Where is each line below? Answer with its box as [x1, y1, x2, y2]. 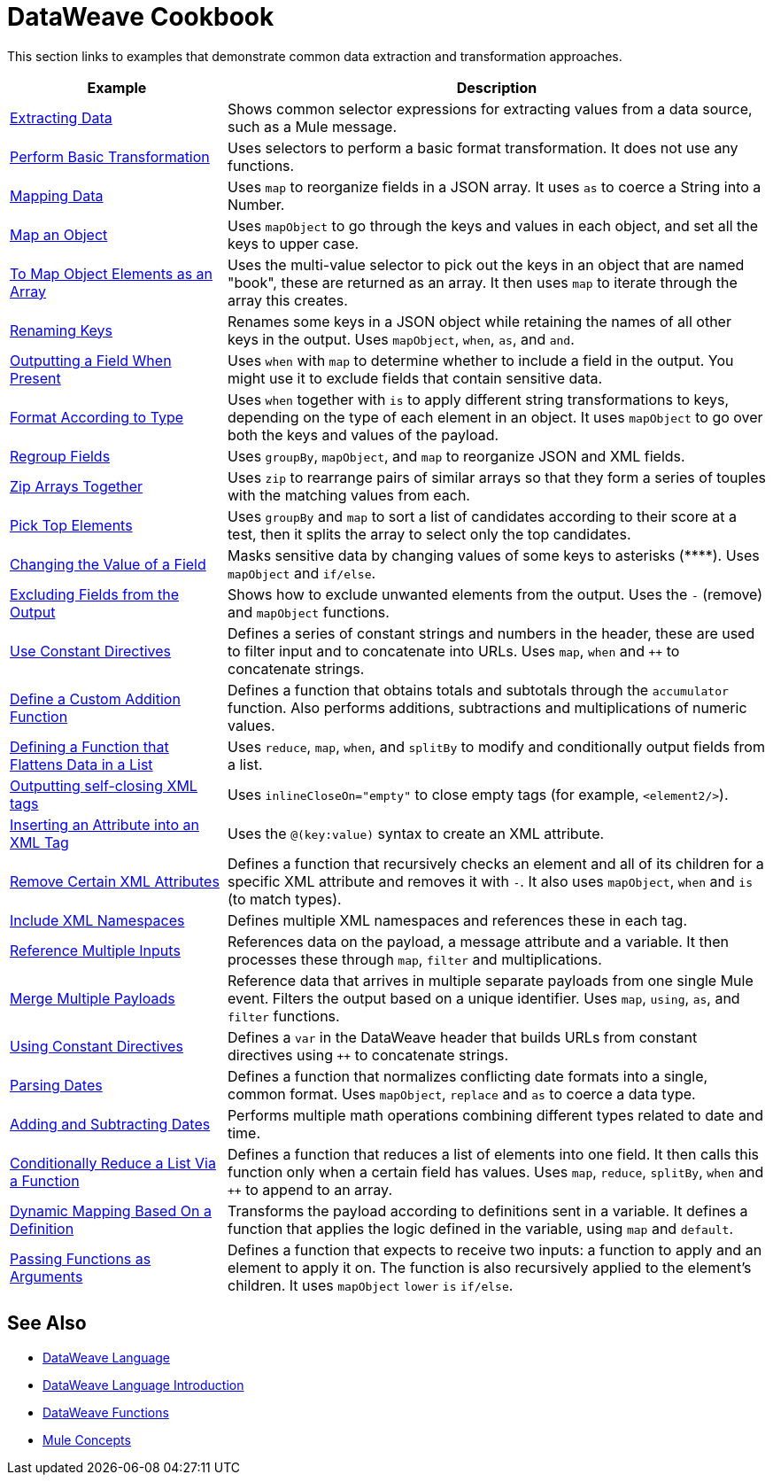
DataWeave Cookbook [7, 2, 274, 32]
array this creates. [227, 291, 348, 309]
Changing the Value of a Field [10, 555, 206, 573]
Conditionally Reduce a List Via [10, 1153, 216, 1172]
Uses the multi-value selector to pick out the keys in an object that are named [227, 255, 745, 274]
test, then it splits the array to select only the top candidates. [227, 524, 631, 543]
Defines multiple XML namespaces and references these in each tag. [227, 911, 688, 929]
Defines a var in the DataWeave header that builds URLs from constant [227, 1028, 698, 1046]
